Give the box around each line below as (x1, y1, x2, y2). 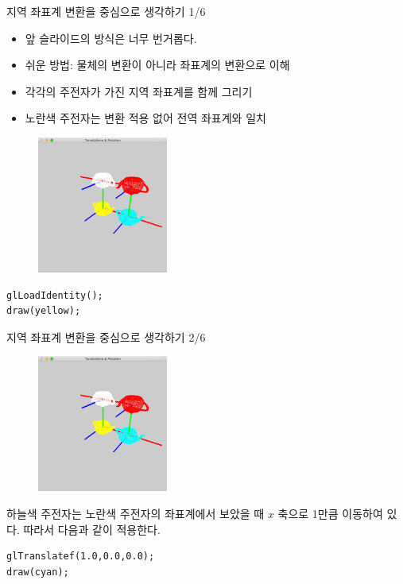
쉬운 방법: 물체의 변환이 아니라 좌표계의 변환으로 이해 (25, 56, 290, 73)
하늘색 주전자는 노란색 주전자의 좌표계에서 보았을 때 (6, 505, 265, 522)
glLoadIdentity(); (6, 289, 103, 301)
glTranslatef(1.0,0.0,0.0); (6, 551, 155, 563)
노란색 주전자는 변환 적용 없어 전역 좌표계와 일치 (25, 110, 266, 126)
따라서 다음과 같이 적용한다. (23, 520, 161, 537)
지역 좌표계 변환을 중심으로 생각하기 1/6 (6, 3, 206, 19)
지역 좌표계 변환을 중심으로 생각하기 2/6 (6, 328, 206, 345)
